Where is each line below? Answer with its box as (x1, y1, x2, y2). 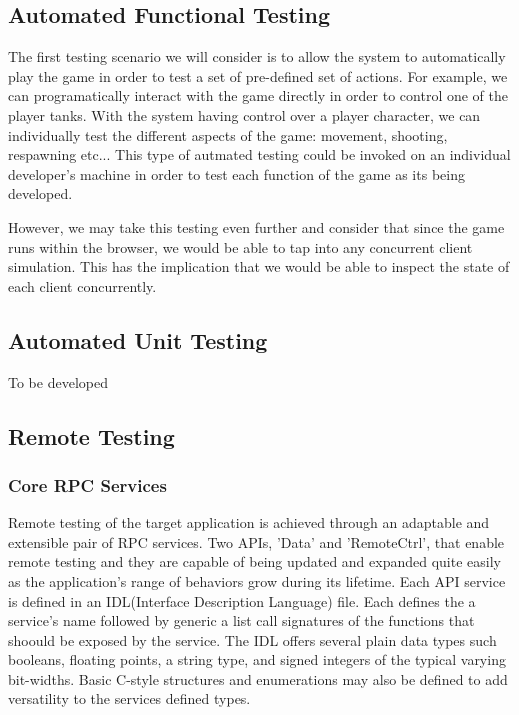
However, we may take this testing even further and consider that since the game (8, 216, 505, 237)
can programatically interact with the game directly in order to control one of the (8, 85, 508, 106)
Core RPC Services (8, 472, 167, 497)
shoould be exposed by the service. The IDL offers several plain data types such (8, 629, 497, 650)
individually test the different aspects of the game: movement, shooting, (8, 124, 448, 145)
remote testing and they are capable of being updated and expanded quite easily (8, 551, 501, 572)
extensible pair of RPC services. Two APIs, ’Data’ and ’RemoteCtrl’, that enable (8, 531, 505, 552)
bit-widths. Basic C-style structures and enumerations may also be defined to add (8, 668, 508, 689)
